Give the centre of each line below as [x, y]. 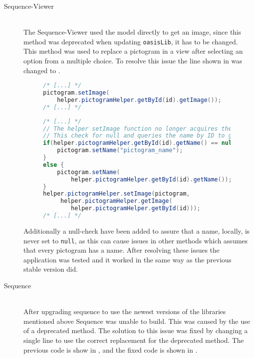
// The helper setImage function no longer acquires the [138, 129]
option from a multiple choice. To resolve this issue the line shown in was [133, 61]
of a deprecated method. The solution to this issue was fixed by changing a [136, 330]
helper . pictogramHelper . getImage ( [116, 201]
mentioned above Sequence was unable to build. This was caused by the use [137, 321]
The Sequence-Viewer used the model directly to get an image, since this [132, 32]
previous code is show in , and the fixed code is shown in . [110, 349]
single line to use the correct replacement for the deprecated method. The [134, 340]
